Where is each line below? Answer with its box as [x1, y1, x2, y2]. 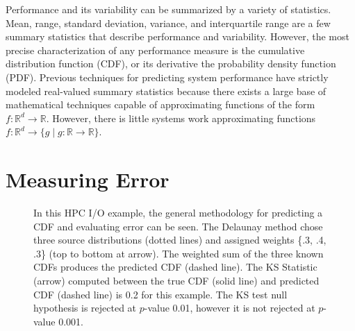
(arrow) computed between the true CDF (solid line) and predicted [33, 273, 320, 288]
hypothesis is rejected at [33, 300, 137, 315]
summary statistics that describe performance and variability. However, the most [6, 29, 349, 44]
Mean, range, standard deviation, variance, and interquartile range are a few [6, 15, 331, 30]
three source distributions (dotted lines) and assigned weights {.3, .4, [33, 232, 327, 247]
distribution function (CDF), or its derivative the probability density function [6, 56, 336, 71]
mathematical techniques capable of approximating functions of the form [6, 97, 315, 112]
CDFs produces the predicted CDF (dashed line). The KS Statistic [33, 260, 317, 274]
